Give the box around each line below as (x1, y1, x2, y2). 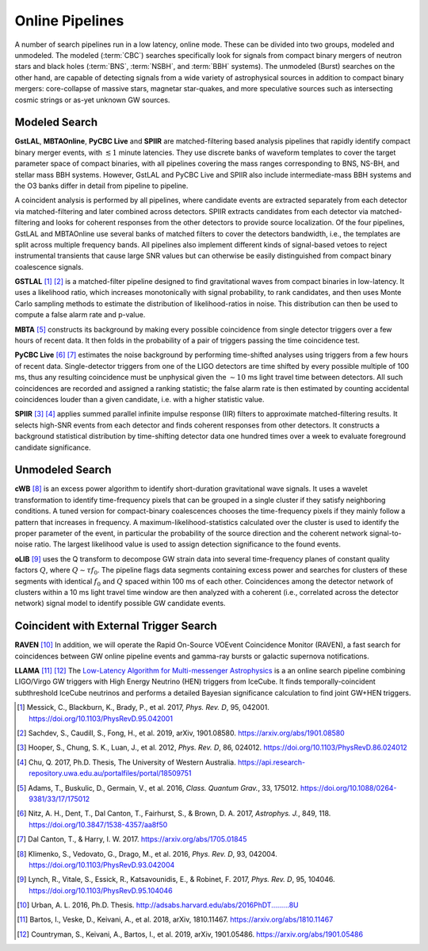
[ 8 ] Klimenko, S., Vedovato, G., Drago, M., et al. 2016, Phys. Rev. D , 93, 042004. (17, 849, 277, 858)
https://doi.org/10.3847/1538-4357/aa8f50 (29, 819, 168, 829)
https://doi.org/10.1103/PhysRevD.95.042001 (29, 714, 174, 723)
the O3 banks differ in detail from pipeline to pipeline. (14, 181, 189, 190)
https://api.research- (238, 757, 306, 767)
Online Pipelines (14, 12, 124, 29)
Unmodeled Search (14, 463, 112, 477)
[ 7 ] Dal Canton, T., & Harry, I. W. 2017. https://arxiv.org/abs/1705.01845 (17, 834, 247, 844)
